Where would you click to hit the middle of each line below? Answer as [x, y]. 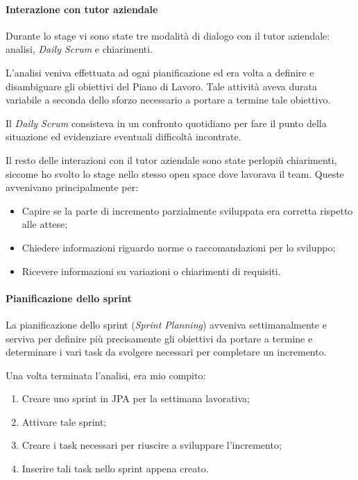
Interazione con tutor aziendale [82, 9]
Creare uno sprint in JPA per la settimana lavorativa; [136, 398]
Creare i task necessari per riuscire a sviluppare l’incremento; [152, 445]
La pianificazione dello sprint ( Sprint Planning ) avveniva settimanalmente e [166, 324]
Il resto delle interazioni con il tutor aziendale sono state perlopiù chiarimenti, [171, 159]
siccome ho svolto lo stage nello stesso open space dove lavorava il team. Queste [175, 173]
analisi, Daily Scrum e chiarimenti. [79, 49]
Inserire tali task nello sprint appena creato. [115, 469]
